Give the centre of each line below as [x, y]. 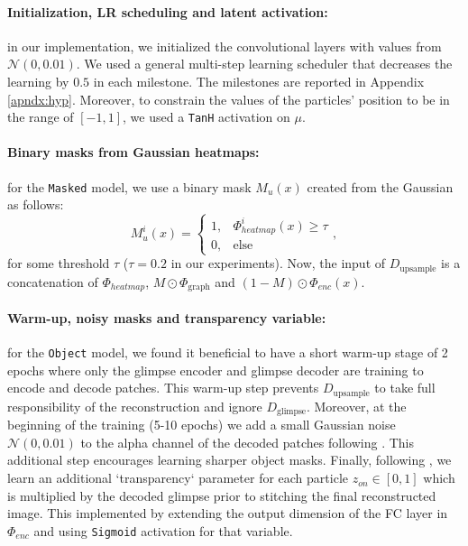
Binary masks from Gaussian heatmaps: [133, 152]
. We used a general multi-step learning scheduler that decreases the [264, 64]
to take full [405, 388]
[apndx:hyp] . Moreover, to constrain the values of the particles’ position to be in [229, 99]
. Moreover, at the [356, 406]
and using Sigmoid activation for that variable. [163, 530]
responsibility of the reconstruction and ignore [135, 406]
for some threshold [59, 263]
